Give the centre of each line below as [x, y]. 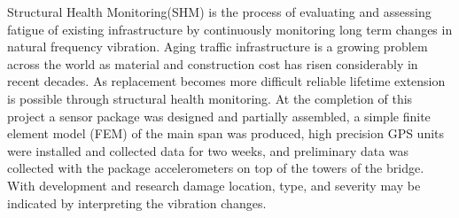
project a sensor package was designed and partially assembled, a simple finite [219, 116]
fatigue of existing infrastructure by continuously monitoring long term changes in [230, 29]
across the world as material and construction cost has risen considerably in [213, 63]
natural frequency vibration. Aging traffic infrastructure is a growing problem [218, 47]
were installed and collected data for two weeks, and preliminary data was [208, 150]
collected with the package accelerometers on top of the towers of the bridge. [216, 168]
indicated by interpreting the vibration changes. [137, 202]
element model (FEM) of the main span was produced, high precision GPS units [226, 133]
